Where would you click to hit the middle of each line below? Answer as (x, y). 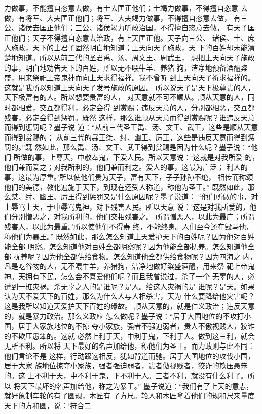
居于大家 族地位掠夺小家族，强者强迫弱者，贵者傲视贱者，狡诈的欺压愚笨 (126, 366)
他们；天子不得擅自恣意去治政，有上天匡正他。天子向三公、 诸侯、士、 (129, 37)
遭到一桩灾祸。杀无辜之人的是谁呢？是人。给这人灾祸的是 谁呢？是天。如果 (129, 286)
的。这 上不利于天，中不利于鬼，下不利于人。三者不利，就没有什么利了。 (126, 375)
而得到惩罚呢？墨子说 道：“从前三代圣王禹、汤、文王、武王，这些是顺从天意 (131, 127)
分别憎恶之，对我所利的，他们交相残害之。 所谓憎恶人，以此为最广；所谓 (133, 216)
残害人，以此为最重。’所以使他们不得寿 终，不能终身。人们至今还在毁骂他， (129, 227)
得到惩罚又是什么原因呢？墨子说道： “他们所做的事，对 (166, 197)
